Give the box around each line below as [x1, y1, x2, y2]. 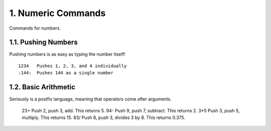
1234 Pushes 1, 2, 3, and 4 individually [18, 63, 127, 69]
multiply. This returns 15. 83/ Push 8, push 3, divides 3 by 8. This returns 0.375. [22, 114, 186, 120]
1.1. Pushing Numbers [9, 38, 78, 47]
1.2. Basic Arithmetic [9, 83, 75, 91]
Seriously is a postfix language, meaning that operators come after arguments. [9, 96, 172, 102]
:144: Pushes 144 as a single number [18, 70, 114, 76]
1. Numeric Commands [9, 8, 106, 19]
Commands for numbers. [9, 25, 61, 31]
